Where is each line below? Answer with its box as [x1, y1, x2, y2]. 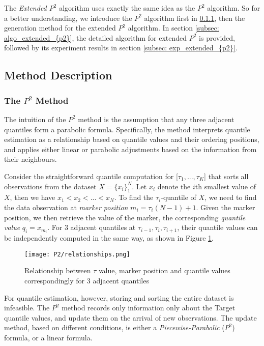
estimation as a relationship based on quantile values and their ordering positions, [4, 134, 259, 145]
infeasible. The [4, 302, 50, 313]
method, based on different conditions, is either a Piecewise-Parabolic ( [4, 322, 225, 333]
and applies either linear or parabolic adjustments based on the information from [4, 143, 257, 154]
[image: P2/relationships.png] [24, 250, 130, 258]
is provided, [199, 32, 235, 43]
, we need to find [204, 192, 257, 203]
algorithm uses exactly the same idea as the [59, 3, 195, 13]
